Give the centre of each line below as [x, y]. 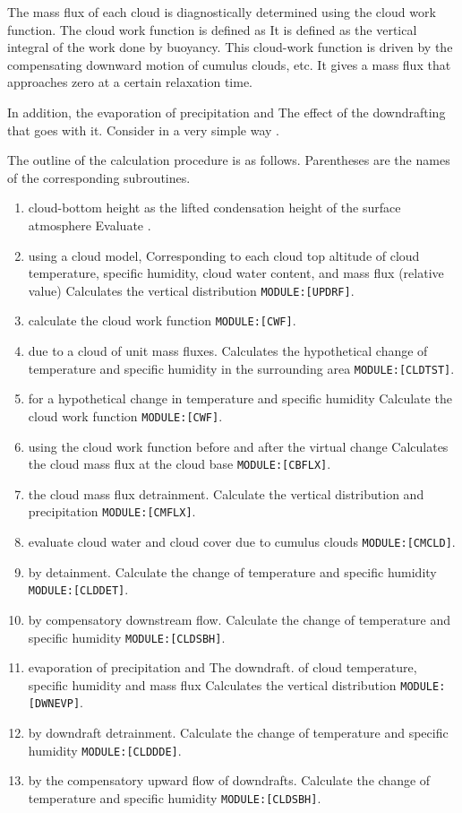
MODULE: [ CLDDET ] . [78, 589]
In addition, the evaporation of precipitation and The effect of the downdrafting [227, 112]
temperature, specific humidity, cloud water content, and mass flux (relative [236, 273]
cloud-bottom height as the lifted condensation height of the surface [214, 208]
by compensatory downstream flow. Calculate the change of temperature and [240, 619]
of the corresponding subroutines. [99, 177]
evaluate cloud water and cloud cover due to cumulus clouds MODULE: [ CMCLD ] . [242, 542]
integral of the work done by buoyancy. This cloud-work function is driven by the [230, 47]
